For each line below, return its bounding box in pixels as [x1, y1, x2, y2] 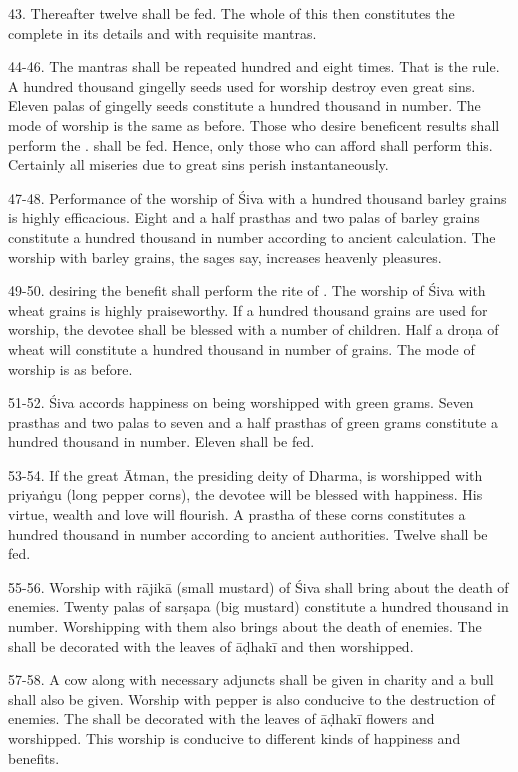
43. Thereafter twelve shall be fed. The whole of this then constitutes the [8, 3, 455, 23]
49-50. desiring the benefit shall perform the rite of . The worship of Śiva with [8, 280, 486, 301]
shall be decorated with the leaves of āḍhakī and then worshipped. [8, 635, 414, 656]
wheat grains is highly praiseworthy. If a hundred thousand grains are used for [8, 299, 488, 320]
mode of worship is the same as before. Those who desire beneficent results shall [8, 114, 500, 135]
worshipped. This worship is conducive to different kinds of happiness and [8, 728, 461, 748]
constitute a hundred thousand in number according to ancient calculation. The [8, 226, 496, 247]
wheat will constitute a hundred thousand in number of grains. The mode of [8, 338, 475, 359]
